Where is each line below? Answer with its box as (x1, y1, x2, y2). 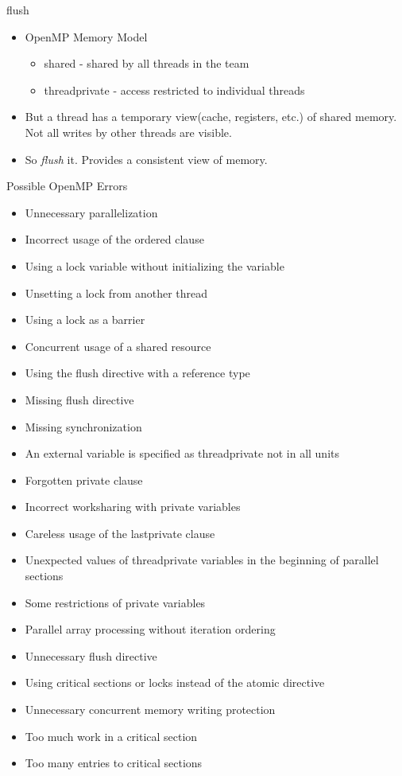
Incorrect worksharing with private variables (25, 498, 241, 515)
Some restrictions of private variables (25, 594, 206, 610)
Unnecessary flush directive (25, 647, 157, 664)
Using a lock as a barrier (25, 311, 145, 328)
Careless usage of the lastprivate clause (25, 524, 215, 541)
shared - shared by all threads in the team (44, 55, 249, 72)
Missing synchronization (25, 418, 142, 435)
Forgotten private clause (25, 471, 143, 488)
